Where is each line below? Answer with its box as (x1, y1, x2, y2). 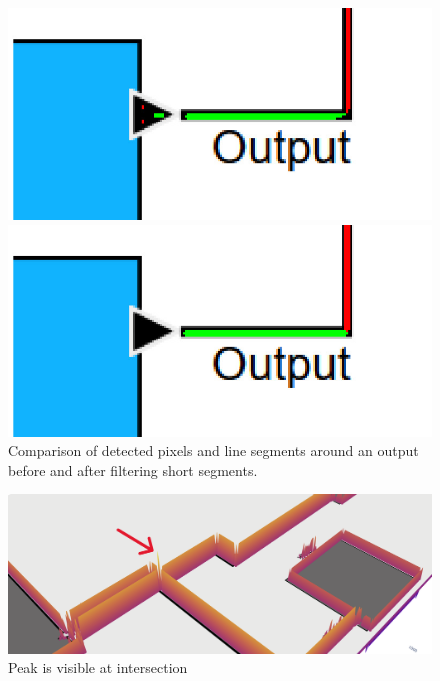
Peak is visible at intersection (8, 657, 188, 678)
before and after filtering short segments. (8, 459, 258, 480)
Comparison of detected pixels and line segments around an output (8, 440, 419, 461)
